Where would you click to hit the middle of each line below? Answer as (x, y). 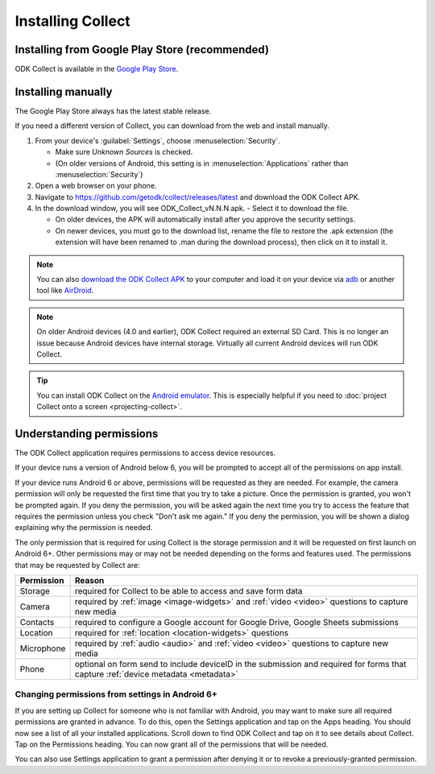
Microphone (43, 648)
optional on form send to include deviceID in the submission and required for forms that (240, 664)
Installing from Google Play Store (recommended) (142, 50)
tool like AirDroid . (65, 291)
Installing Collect (72, 21)
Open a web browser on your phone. (96, 186)
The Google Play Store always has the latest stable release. (113, 111)
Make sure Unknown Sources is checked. (124, 152)
